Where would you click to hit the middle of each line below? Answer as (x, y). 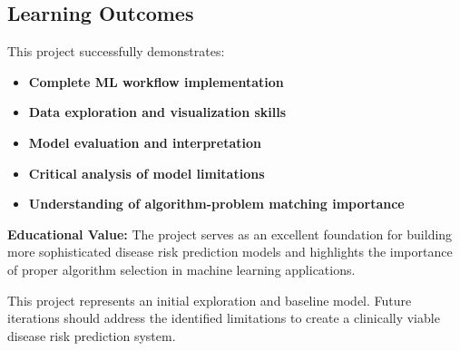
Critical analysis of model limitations (147, 173)
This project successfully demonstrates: (116, 51)
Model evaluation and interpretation (145, 142)
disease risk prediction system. (92, 335)
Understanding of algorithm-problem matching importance (216, 204)
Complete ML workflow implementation (156, 81)
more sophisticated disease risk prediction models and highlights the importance (230, 252)
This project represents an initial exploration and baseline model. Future (210, 300)
